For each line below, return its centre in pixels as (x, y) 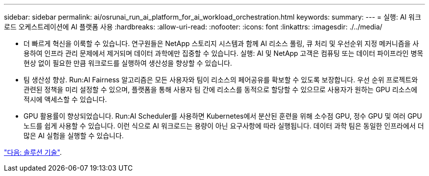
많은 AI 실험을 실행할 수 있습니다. (74, 136)
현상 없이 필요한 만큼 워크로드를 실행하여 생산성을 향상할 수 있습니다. (128, 63)
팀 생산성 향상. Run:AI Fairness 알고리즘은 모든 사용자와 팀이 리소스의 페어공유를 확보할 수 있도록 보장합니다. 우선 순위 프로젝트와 (221, 80)
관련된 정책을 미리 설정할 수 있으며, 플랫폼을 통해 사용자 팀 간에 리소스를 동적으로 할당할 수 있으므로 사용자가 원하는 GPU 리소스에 (221, 89)
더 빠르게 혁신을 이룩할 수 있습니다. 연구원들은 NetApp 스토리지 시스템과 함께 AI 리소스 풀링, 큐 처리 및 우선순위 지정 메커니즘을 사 (221, 43)
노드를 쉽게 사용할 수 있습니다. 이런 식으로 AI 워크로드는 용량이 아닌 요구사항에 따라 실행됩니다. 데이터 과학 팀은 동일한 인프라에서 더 (224, 126)
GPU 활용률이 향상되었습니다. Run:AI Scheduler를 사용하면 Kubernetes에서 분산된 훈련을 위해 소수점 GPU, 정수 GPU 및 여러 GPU (223, 116)
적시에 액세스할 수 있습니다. (65, 99)
